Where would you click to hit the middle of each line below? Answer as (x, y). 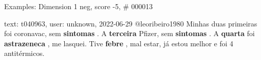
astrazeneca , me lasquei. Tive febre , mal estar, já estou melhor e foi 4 (119, 43)
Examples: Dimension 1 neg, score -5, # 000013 (79, 6)
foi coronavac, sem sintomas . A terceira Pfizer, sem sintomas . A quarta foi (129, 33)
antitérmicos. (24, 53)
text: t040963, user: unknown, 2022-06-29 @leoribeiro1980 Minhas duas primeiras (131, 23)
